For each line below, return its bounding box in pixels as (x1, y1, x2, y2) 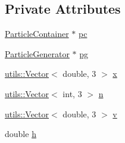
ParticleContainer (5, 27, 69, 40)
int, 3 (62, 87, 82, 100)
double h (5, 128, 36, 140)
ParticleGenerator (5, 47, 70, 60)
